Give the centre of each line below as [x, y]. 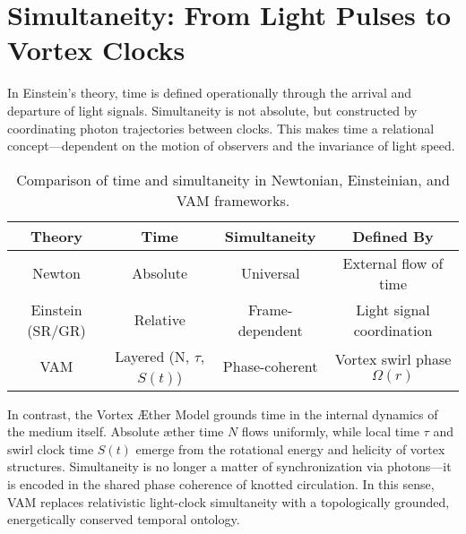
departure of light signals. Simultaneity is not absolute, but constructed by [212, 110]
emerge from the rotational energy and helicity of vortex [290, 448]
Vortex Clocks [96, 50]
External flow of [393, 263]
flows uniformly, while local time [330, 431]
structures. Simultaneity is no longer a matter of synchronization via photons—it [229, 466]
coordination [393, 330]
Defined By [393, 236]
